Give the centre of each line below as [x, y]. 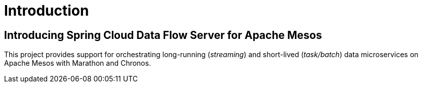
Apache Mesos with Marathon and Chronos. [78, 63]
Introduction [47, 11]
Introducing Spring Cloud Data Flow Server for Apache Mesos [163, 35]
